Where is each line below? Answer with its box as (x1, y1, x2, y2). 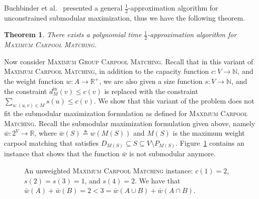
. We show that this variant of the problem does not (94, 95, 254, 106)
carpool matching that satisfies (4, 137, 99, 148)
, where (34, 128, 57, 138)
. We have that (134, 175, 181, 185)
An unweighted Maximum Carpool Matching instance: (24, 165, 193, 175)
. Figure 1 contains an (176, 137, 244, 148)
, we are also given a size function (99, 76, 203, 86)
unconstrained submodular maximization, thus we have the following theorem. (4, 12, 245, 23)
